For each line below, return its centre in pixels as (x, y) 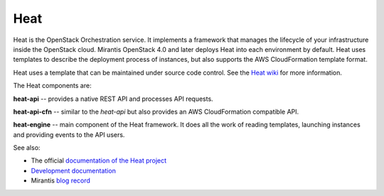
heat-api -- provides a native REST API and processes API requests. (113, 99)
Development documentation (74, 170)
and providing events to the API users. (69, 134)
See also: (27, 148)
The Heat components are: (52, 86)
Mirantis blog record (60, 180)
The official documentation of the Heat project (99, 160)
